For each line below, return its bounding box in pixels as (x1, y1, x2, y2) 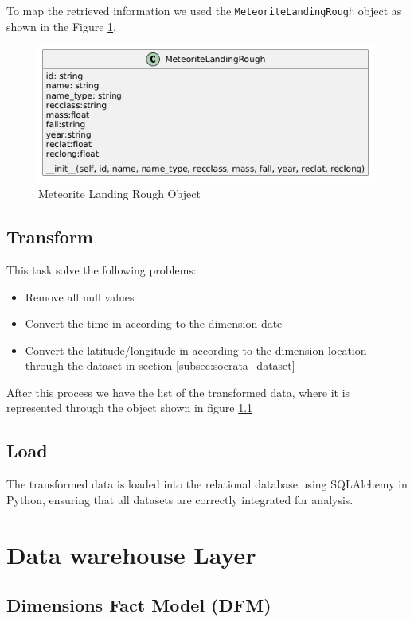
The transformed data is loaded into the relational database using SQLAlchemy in (6, 476, 408, 492)
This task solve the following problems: (6, 261, 197, 278)
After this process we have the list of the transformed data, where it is (6, 383, 350, 400)
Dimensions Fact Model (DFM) (6, 593, 271, 617)
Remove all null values (25, 288, 135, 305)
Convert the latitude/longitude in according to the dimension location (25, 341, 367, 358)
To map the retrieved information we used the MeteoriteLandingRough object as (6, 2, 402, 18)
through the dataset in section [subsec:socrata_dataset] (25, 357, 295, 374)
